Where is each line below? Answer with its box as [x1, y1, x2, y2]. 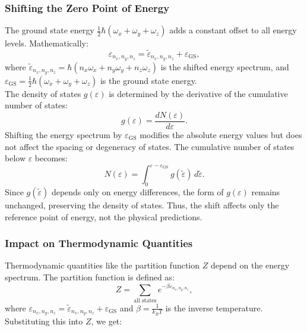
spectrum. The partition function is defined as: [5, 271, 175, 283]
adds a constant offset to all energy [169, 24, 297, 36]
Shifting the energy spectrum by [5, 129, 122, 140]
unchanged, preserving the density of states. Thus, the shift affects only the [5, 199, 279, 211]
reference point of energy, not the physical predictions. [5, 210, 202, 223]
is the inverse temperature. [165, 301, 263, 314]
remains [251, 186, 280, 198]
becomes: [34, 152, 68, 164]
